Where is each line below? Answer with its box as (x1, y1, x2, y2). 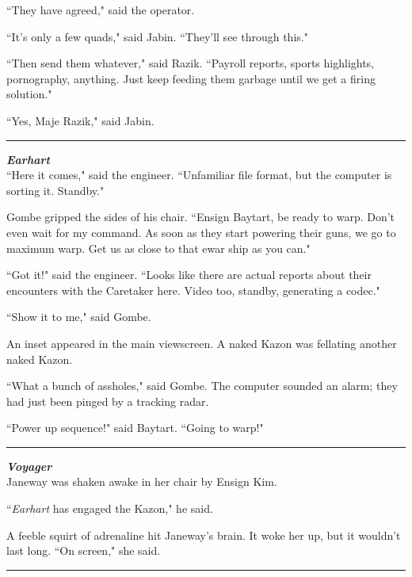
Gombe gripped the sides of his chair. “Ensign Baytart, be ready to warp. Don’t (6, 208, 395, 225)
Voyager (6, 457, 52, 474)
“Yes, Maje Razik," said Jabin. (6, 112, 154, 128)
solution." (6, 86, 52, 102)
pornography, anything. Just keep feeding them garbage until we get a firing (6, 70, 376, 86)
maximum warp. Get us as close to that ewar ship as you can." (6, 239, 311, 256)
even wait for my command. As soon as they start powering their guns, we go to (6, 224, 396, 240)
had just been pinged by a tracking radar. (6, 392, 209, 409)
